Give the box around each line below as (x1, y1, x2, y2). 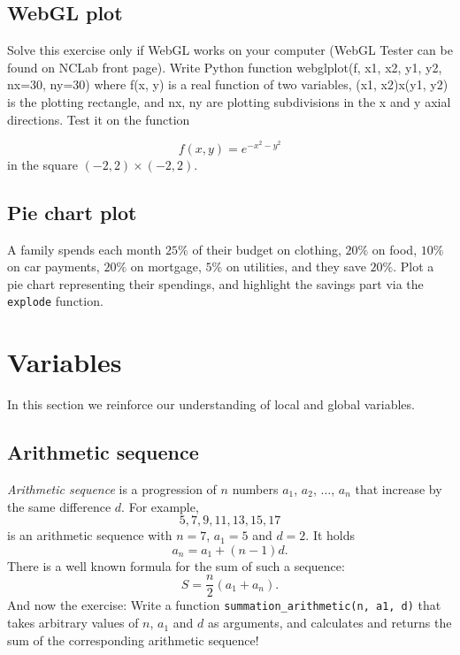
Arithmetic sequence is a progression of (7, 479, 217, 498)
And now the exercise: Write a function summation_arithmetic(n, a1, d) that (7, 596, 441, 614)
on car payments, (7, 257, 100, 276)
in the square (7, 155, 78, 173)
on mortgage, (130, 257, 202, 276)
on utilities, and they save (226, 257, 366, 276)
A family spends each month (7, 240, 162, 258)
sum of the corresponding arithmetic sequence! (7, 630, 259, 649)
